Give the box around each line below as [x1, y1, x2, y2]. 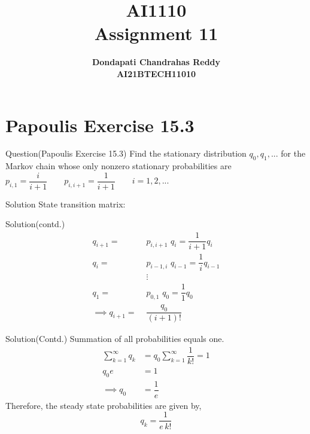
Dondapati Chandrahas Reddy [92, 56, 221, 68]
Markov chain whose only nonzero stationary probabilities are [5, 160, 232, 172]
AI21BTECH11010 [116, 67, 196, 80]
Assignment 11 [94, 21, 218, 45]
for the [281, 147, 306, 160]
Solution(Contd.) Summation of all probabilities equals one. [5, 332, 224, 345]
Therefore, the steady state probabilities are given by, [5, 399, 202, 411]
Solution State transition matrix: [5, 197, 126, 210]
